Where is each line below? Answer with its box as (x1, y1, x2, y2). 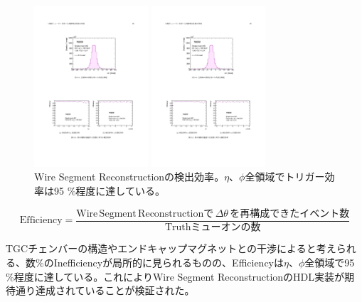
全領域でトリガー (245, 169, 325, 184)
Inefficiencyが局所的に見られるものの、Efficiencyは (53, 255, 284, 270)
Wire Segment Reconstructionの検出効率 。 (34, 169, 225, 184)
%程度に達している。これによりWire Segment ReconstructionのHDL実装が (6, 269, 345, 284)
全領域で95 (304, 255, 355, 270)
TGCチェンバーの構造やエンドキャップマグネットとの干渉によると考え (6, 241, 336, 256)
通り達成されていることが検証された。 (15, 283, 195, 298)
